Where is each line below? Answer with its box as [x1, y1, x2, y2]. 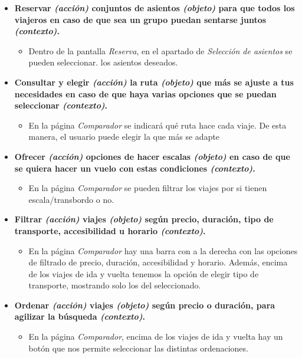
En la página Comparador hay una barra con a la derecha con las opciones [28, 244, 298, 257]
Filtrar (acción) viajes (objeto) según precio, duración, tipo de [14, 213, 274, 225]
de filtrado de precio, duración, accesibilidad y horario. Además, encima [28, 256, 288, 268]
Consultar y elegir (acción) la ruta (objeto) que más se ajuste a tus [14, 75, 294, 88]
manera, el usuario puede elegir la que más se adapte [28, 130, 220, 143]
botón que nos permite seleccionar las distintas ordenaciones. [28, 341, 248, 354]
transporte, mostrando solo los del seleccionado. [28, 279, 201, 291]
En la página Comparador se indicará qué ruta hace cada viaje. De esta [28, 119, 287, 131]
